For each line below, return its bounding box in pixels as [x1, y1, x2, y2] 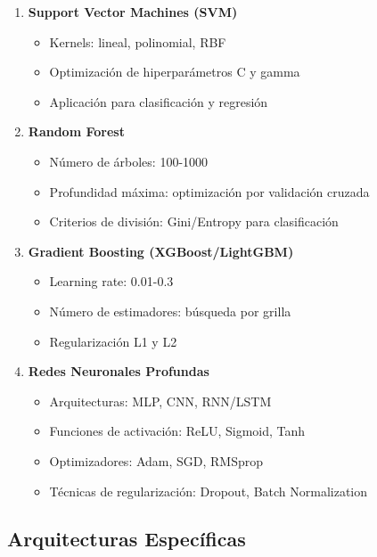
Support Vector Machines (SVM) [28, 3, 238, 20]
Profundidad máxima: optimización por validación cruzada [49, 182, 370, 201]
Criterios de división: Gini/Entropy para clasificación [49, 212, 339, 231]
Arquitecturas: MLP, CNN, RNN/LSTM [49, 391, 272, 410]
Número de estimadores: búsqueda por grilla [49, 301, 291, 320]
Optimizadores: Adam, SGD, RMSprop [49, 451, 264, 470]
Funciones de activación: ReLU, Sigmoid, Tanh [49, 422, 306, 440]
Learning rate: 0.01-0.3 [49, 272, 174, 291]
